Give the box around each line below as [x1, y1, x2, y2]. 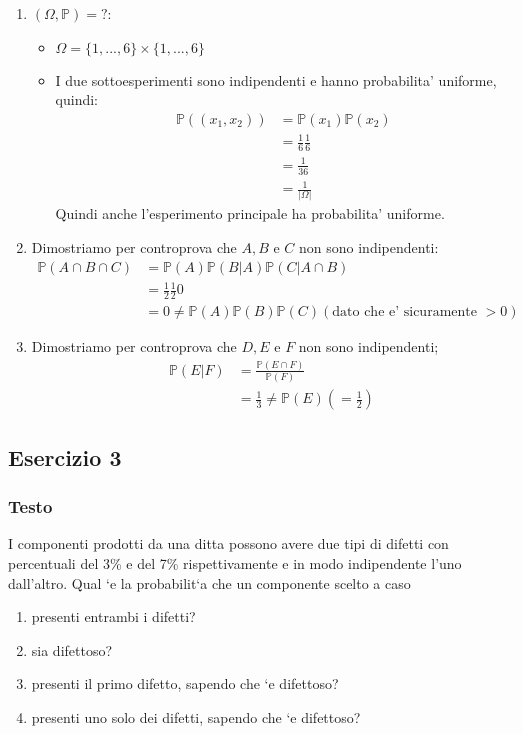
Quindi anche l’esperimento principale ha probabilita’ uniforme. [55, 203, 445, 224]
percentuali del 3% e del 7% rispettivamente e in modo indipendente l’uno [8, 552, 462, 573]
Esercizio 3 [8, 441, 122, 472]
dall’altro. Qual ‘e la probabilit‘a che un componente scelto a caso [8, 572, 411, 593]
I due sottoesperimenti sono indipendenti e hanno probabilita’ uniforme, [55, 69, 497, 90]
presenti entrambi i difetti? [31, 606, 196, 627]
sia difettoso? [31, 639, 113, 660]
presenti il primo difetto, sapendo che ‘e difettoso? [31, 673, 339, 694]
